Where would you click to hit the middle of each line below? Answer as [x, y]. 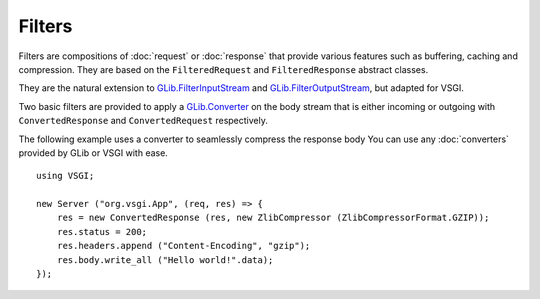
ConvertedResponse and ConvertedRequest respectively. [143, 121]
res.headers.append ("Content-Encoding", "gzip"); [183, 246]
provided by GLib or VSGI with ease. [93, 152]
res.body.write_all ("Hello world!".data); [165, 259]
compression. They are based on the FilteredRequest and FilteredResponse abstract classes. [223, 69]
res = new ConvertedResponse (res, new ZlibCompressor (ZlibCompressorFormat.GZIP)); [273, 218]
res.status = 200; [102, 231]
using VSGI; [65, 176]
